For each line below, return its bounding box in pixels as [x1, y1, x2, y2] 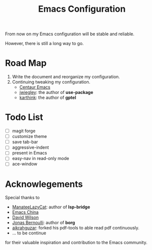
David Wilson [12, 214, 39, 221]
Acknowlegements [5, 179, 83, 189]
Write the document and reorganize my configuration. [12, 74, 120, 80]
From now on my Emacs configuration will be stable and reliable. [5, 31, 135, 37]
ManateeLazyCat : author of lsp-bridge [12, 204, 90, 210]
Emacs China [12, 209, 39, 215]
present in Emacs [12, 150, 47, 156]
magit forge [12, 128, 36, 134]
